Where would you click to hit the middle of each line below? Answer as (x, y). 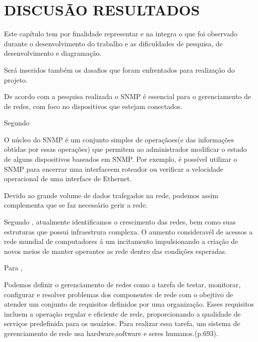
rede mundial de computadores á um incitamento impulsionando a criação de (121, 241)
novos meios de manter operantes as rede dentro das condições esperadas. (116, 251)
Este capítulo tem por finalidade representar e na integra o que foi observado (121, 34)
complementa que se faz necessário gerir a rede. (76, 205)
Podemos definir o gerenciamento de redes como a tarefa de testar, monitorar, (122, 284)
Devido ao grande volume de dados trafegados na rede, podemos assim (111, 195)
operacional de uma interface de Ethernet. (68, 178)
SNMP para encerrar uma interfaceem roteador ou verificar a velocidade (114, 169)
